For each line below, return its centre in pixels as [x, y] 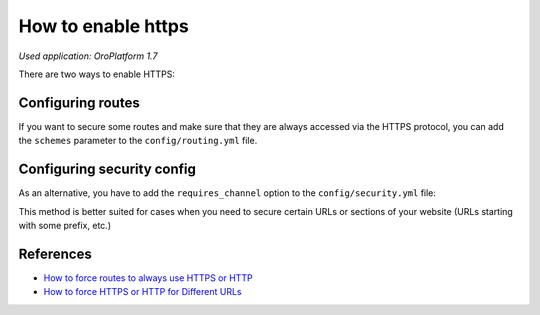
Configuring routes [79, 102]
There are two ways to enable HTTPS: [96, 74]
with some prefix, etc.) [65, 225]
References [55, 253]
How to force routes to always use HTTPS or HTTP [148, 277]
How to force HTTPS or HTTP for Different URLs [142, 292]
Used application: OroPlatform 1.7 [88, 56]
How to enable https [103, 26]
